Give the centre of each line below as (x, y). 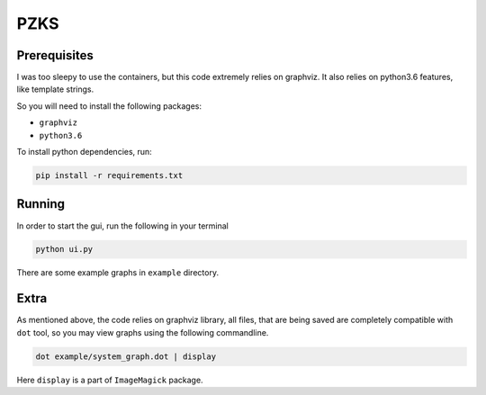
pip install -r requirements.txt (109, 175)
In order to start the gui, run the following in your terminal (123, 226)
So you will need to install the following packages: (109, 106)
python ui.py (64, 249)
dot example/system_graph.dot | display (126, 356)
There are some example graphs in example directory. (118, 273)
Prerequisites (55, 55)
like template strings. (55, 89)
